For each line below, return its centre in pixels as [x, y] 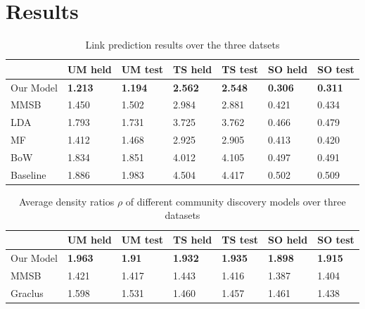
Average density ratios [67, 201]
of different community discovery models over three [236, 201]
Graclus [27, 292]
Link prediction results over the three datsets [182, 45]
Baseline [28, 174]
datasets [182, 215]
